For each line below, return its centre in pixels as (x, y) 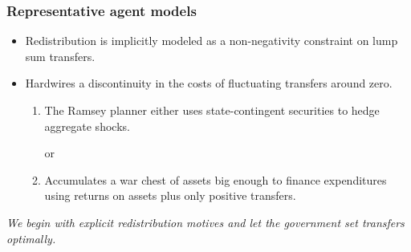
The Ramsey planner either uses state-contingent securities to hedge (212, 110)
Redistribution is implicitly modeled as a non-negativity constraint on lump (212, 41)
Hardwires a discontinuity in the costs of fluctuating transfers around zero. (209, 83)
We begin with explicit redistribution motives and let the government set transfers (205, 222)
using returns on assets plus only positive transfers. (170, 195)
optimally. (31, 238)
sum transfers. (60, 56)
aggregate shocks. (87, 126)
